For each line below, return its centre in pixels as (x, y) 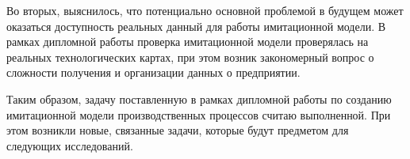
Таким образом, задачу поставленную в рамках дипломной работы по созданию (199, 98)
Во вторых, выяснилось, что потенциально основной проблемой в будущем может (205, 10)
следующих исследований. (70, 145)
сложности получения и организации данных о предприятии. (153, 72)
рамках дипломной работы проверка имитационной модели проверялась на (188, 42)
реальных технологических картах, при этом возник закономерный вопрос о (190, 57)
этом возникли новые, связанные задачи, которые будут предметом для (178, 130)
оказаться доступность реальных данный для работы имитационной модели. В (196, 26)
